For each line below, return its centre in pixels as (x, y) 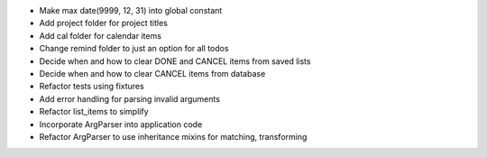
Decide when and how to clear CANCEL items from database (152, 73)
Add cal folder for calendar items (101, 35)
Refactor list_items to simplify (94, 112)
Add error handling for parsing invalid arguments (130, 98)
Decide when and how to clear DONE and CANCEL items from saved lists (175, 61)
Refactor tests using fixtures (92, 87)
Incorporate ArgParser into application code (121, 124)
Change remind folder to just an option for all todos (134, 49)
